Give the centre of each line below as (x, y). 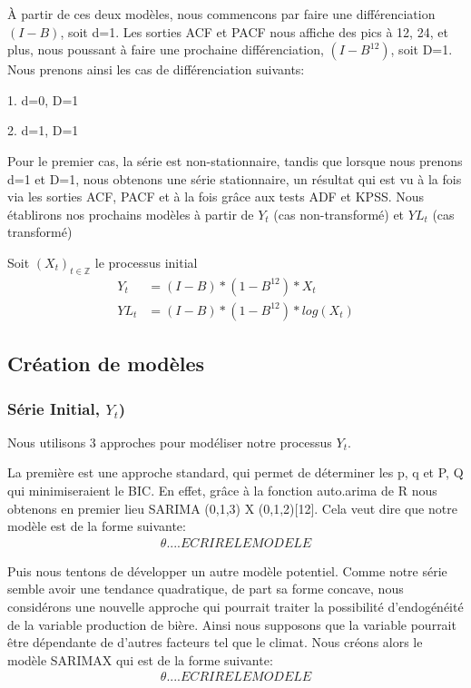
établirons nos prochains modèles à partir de (131, 214)
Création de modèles (106, 364)
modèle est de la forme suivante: (97, 526)
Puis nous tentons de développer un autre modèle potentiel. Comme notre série (227, 570)
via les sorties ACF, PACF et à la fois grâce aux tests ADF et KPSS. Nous (216, 197)
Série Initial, (54, 408)
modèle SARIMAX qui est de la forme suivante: (140, 659)
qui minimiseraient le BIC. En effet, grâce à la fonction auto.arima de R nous (222, 490)
